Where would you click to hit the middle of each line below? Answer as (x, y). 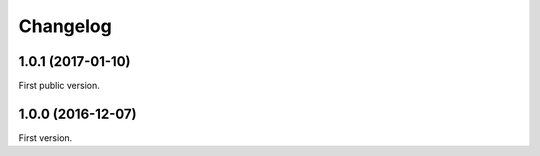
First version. (45, 137)
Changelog (65, 26)
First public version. (59, 86)
